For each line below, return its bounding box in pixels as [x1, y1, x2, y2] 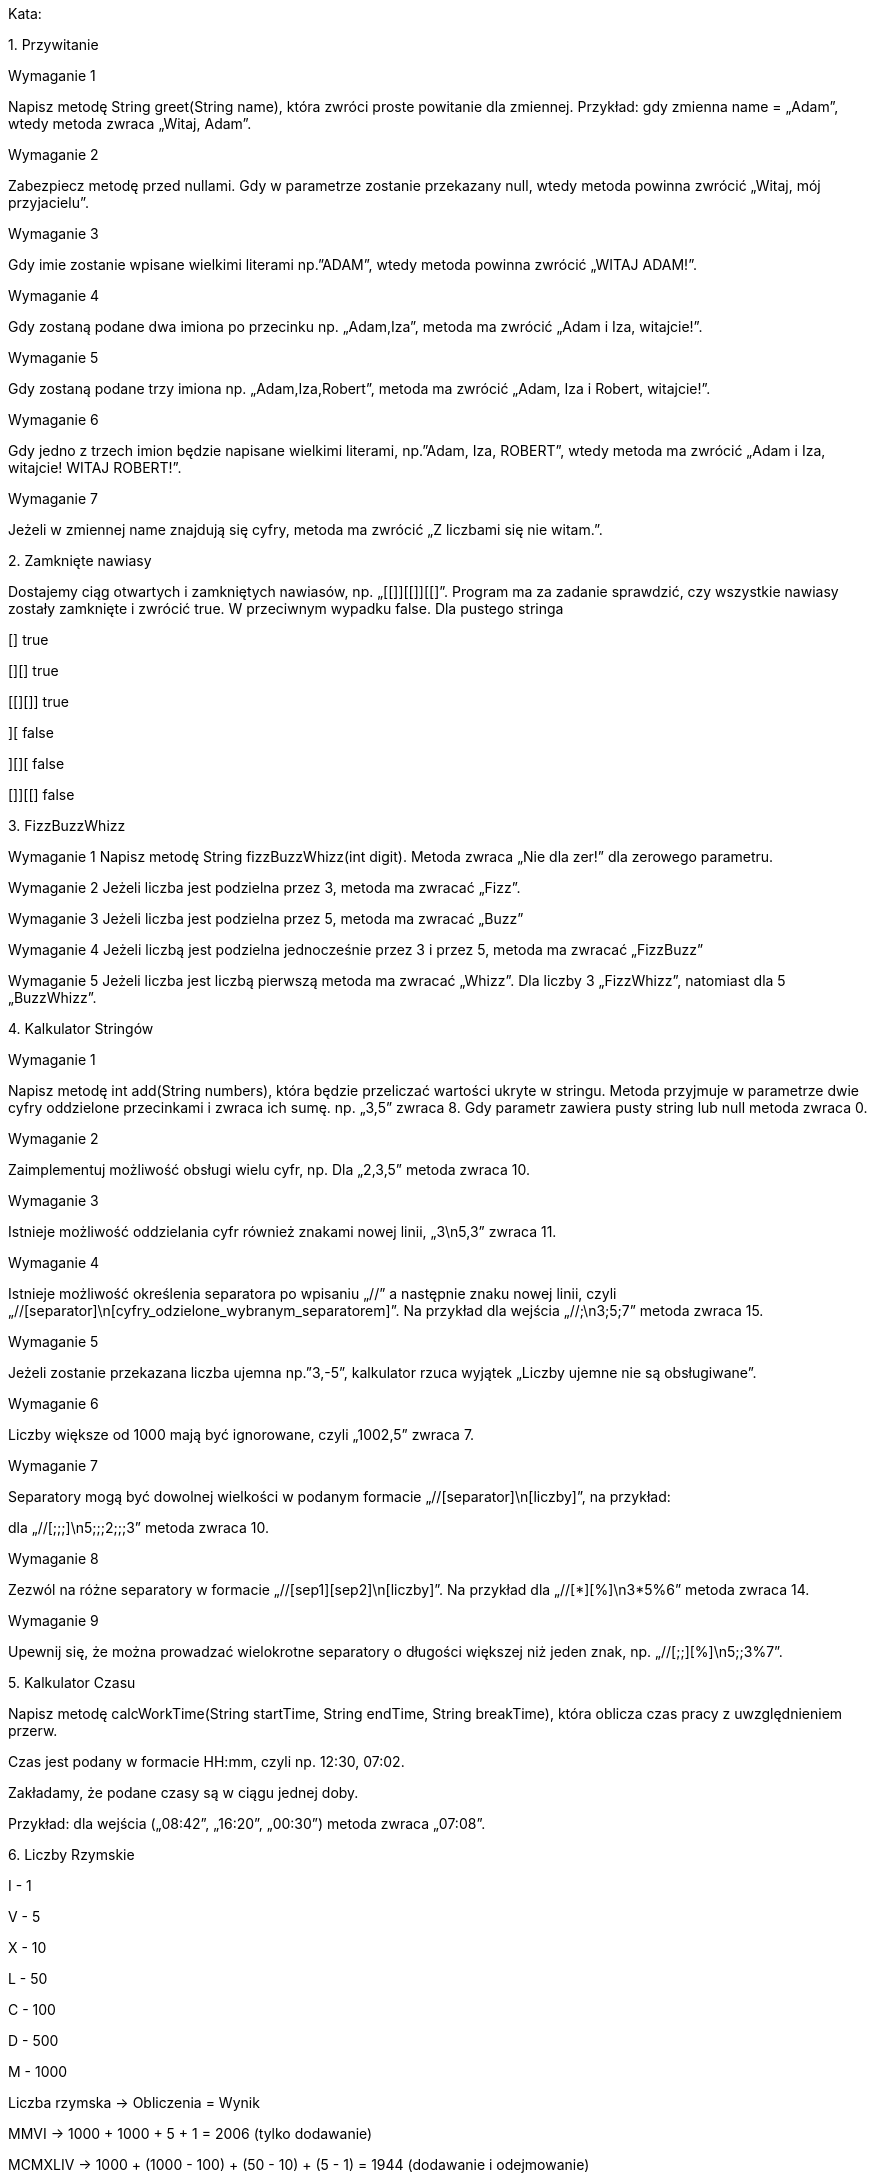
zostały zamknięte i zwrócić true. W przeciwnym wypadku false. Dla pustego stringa [8, 600, 564, 617]
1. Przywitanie [8, 36, 99, 53]
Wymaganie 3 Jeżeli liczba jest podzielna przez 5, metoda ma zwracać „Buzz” [8, 910, 524, 927]
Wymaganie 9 [8, 1612, 99, 1629]
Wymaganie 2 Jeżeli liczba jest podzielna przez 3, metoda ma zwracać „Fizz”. [8, 879, 521, 896]
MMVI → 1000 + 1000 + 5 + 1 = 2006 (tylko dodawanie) [8, 2125, 373, 2142]
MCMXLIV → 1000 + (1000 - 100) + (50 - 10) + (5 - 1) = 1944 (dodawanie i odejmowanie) [8, 2156, 590, 2173]
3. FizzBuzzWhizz [8, 817, 126, 834]
